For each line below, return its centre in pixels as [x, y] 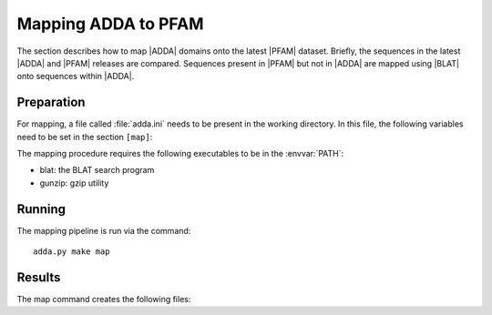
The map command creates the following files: [104, 299]
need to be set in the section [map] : [85, 137]
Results [39, 277]
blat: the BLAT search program [97, 170]
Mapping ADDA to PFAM [110, 24]
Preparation [51, 102]
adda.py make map [72, 252]
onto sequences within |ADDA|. [76, 76]
